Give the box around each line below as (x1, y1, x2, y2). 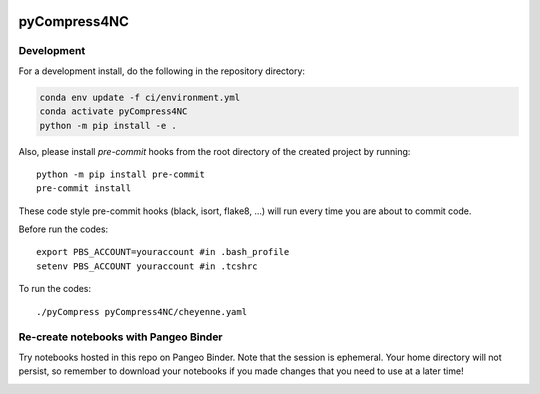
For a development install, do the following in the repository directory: (18, 65, 305, 77)
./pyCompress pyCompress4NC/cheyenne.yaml (36, 306, 248, 317)
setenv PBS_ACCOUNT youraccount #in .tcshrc (36, 260, 259, 272)
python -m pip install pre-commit (36, 168, 205, 180)
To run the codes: (18, 283, 92, 295)
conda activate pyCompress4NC (39, 106, 188, 117)
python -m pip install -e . (39, 120, 177, 131)
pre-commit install (36, 183, 132, 194)
